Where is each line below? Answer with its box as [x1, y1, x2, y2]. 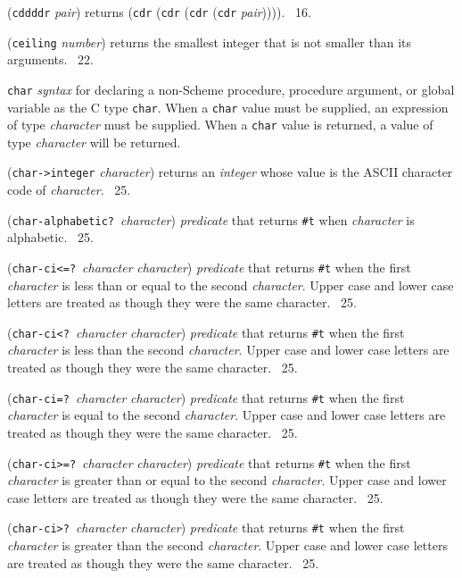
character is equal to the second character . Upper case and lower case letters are [7, 406, 446, 424]
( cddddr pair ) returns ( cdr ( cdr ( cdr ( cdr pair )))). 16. [7, 3, 311, 21]
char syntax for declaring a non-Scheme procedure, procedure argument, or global [7, 80, 455, 98]
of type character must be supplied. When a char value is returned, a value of [7, 115, 433, 134]
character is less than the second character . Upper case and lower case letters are [7, 340, 450, 359]
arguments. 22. [7, 50, 94, 69]
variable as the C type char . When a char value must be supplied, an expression [7, 97, 449, 116]
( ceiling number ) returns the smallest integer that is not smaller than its [7, 32, 412, 51]
